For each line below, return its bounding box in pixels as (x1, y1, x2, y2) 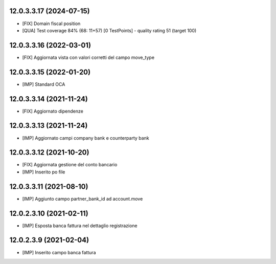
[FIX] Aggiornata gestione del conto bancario (22, 162, 118, 168)
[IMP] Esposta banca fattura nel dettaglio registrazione (22, 223, 137, 229)
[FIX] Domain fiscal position (22, 20, 81, 27)
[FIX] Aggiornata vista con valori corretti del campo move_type (22, 54, 155, 60)
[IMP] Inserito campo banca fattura (22, 249, 96, 255)
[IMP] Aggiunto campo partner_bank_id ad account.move (22, 195, 143, 202)
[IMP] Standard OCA (22, 81, 65, 87)
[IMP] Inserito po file (22, 169, 65, 175)
